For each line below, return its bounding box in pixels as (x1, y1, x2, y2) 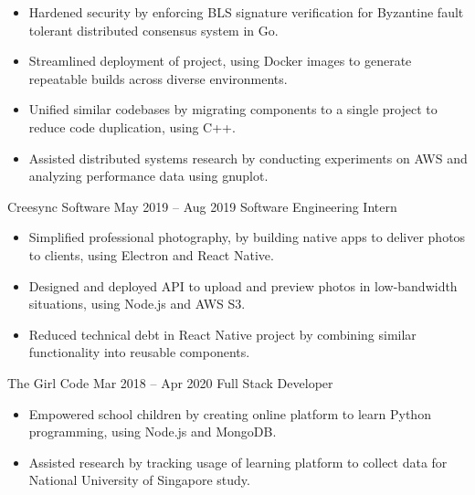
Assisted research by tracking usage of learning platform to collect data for (28, 452, 448, 471)
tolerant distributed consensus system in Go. (28, 20, 279, 39)
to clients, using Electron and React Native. (28, 245, 274, 264)
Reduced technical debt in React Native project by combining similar (28, 324, 417, 343)
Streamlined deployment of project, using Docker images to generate (28, 51, 412, 70)
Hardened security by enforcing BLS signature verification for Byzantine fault (28, 3, 464, 21)
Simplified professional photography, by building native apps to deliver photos (28, 227, 466, 247)
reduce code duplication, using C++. (28, 117, 236, 136)
